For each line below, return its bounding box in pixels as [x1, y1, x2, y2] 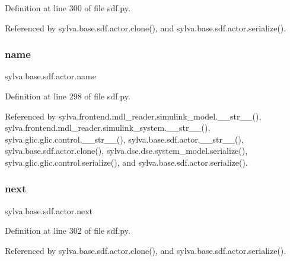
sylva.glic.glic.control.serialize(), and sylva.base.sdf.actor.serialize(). [5, 156, 248, 168]
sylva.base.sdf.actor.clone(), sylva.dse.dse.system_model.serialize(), [5, 144, 248, 157]
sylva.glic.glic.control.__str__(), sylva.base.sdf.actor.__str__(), [5, 133, 244, 145]
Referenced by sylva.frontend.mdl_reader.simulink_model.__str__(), [5, 109, 262, 122]
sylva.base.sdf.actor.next [5, 204, 93, 217]
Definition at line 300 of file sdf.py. [5, 2, 130, 14]
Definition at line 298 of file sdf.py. [5, 90, 130, 102]
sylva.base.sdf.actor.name [5, 70, 96, 82]
